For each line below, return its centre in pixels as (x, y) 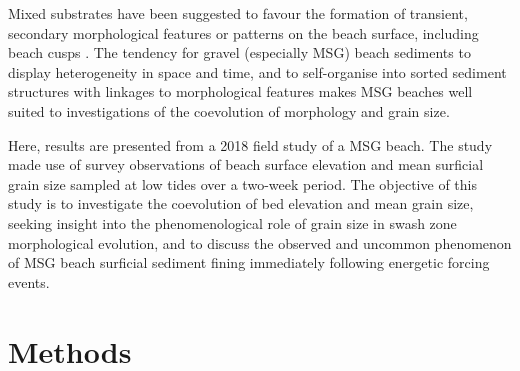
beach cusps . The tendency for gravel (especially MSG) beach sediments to (239, 52)
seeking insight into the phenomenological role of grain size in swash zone (232, 222)
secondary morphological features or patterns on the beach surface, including (243, 32)
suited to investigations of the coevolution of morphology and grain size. (229, 110)
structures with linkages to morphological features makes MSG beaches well (240, 91)
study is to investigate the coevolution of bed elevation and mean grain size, (241, 203)
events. (29, 281)
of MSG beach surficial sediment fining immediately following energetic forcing (249, 262)
